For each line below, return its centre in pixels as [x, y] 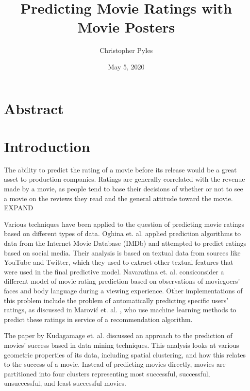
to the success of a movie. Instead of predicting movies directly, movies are [115, 364]
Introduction [47, 146]
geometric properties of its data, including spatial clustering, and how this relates [125, 354]
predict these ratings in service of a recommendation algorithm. [98, 319]
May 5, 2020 [126, 66]
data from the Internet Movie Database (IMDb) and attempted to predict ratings [125, 243]
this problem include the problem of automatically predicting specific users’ [116, 300]
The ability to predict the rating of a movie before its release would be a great [120, 169]
